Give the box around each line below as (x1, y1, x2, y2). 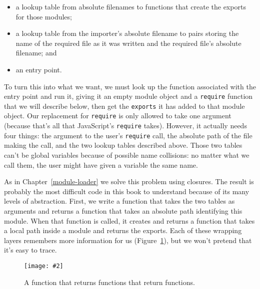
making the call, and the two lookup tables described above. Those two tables (4, 140, 242, 150)
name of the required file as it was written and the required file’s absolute (15, 37, 241, 48)
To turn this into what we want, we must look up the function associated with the (4, 81, 256, 91)
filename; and (15, 47, 57, 58)
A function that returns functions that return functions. (24, 277, 195, 287)
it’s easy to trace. (4, 245, 57, 255)
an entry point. (15, 64, 62, 74)
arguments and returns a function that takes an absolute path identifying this (4, 206, 242, 216)
